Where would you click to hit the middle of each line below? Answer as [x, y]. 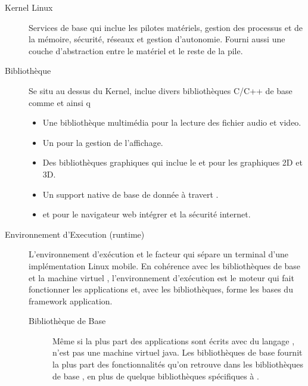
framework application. [71, 301]
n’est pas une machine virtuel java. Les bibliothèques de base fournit [178, 352]
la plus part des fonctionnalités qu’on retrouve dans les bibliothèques [178, 364]
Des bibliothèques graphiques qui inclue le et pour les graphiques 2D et [172, 162]
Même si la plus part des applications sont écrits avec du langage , [174, 340]
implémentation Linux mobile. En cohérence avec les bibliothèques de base [165, 265]
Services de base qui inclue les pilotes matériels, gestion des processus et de [166, 27]
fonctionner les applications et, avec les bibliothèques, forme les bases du [161, 289]
